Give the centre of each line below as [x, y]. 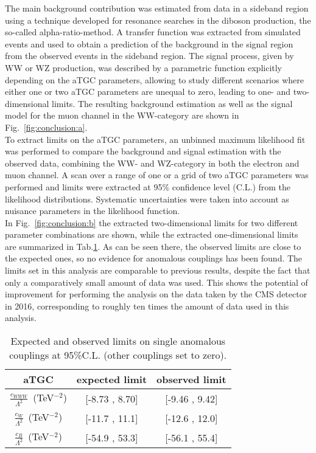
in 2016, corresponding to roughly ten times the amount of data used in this [147, 306]
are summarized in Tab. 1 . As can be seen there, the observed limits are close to [153, 246]
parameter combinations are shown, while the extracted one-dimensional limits [152, 234]
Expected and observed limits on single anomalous [118, 341]
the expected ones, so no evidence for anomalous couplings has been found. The [154, 258]
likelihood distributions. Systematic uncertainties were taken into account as [147, 199]
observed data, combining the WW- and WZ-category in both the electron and [152, 163]
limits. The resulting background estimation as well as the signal [172, 103]
